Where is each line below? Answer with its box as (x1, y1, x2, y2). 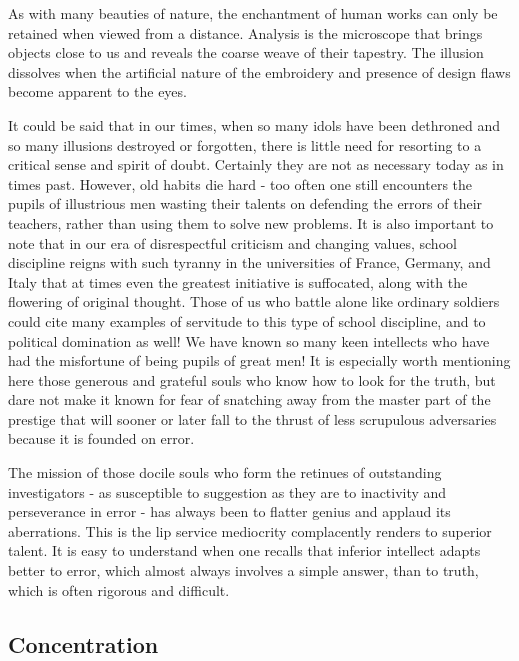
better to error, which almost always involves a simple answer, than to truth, (8, 560, 479, 581)
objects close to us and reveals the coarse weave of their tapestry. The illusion (8, 42, 484, 63)
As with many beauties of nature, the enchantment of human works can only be (8, 3, 498, 23)
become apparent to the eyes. (8, 81, 187, 102)
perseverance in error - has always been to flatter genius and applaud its (8, 501, 451, 522)
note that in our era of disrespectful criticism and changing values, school (8, 232, 457, 253)
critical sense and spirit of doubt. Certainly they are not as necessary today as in (8, 154, 504, 175)
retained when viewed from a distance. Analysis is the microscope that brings (8, 22, 483, 43)
